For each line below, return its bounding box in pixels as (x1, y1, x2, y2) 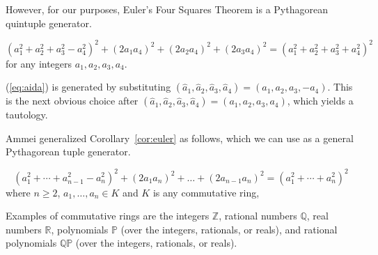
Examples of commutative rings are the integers (6, 208, 210, 223)
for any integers (6, 56, 72, 70)
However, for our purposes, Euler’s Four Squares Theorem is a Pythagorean (6, 2, 328, 16)
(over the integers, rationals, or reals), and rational (120, 222, 338, 236)
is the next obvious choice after (6, 93, 139, 108)
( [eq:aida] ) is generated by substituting (6, 79, 171, 94)
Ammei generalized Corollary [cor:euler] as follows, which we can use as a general (6, 130, 354, 145)
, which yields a (287, 93, 354, 108)
